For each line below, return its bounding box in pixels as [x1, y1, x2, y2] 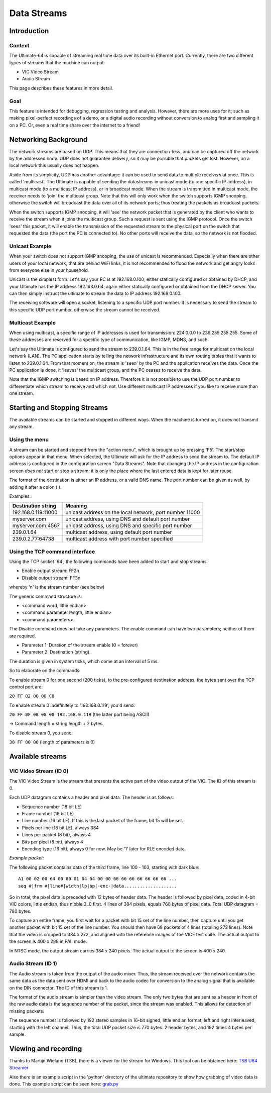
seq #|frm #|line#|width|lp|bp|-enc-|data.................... [18, 883, 177, 889]
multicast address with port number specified [65, 535, 173, 542]
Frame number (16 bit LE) [22, 810, 74, 816]
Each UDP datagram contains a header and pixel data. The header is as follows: [9, 794, 174, 801]
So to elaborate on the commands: [9, 668, 81, 674]
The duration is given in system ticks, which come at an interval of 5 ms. [9, 658, 159, 664]
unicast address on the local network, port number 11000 [65, 509, 200, 516]
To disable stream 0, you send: [9, 730, 73, 736]
